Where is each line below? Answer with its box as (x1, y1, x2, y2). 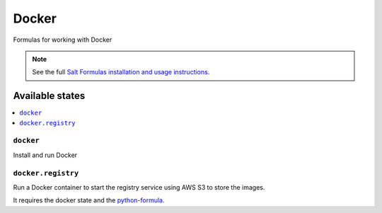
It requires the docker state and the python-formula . (13, 196, 165, 205)
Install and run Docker (13, 151, 78, 159)
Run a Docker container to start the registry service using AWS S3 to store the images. (13, 183, 265, 191)
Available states (13, 90, 86, 102)
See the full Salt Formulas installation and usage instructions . (32, 68, 210, 76)
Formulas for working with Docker (13, 35, 112, 44)
